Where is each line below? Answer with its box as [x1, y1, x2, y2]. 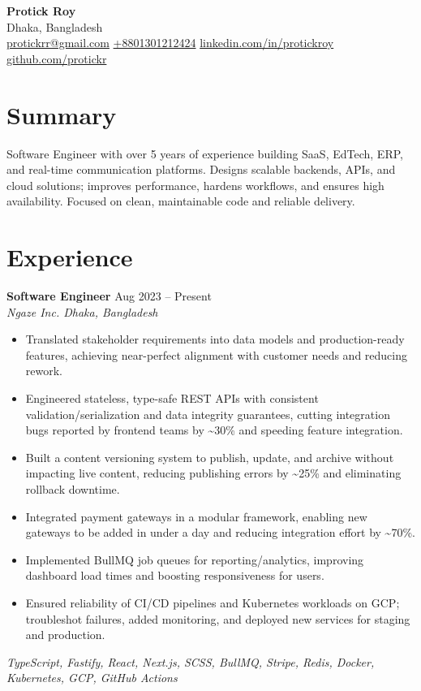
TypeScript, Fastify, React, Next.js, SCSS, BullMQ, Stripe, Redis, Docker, [6, 653, 375, 670]
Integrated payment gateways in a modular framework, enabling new [25, 507, 367, 525]
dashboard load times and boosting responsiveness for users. [25, 567, 324, 584]
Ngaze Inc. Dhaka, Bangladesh [6, 303, 158, 320]
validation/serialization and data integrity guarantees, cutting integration [25, 405, 390, 422]
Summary [6, 97, 117, 131]
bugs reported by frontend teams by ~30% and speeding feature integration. [25, 421, 403, 438]
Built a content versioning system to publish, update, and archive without [25, 448, 394, 465]
